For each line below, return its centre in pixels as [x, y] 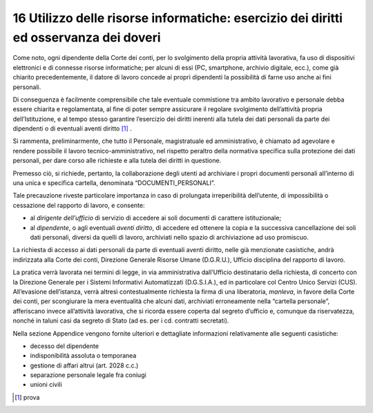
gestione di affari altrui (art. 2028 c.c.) [84, 365]
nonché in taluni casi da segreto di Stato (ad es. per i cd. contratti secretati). [121, 320]
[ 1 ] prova [27, 397]
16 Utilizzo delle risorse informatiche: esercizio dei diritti [178, 18]
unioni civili [46, 385]
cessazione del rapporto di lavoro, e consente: [79, 205]
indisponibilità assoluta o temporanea [83, 356]
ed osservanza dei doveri [87, 37]
